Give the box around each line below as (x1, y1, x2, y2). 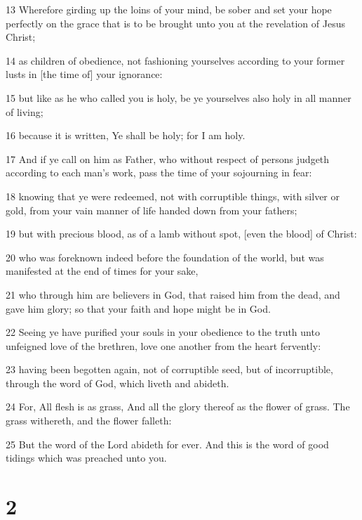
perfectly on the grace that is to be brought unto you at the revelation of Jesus (6, 15, 345, 30)
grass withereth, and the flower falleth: (6, 413, 172, 428)
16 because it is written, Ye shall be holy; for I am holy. (6, 128, 246, 143)
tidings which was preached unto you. (6, 450, 167, 465)
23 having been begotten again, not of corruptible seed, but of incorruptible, (6, 362, 333, 377)
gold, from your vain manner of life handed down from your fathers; (6, 202, 297, 217)
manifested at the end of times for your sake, (6, 264, 199, 278)
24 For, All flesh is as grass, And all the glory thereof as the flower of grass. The (6, 399, 350, 414)
